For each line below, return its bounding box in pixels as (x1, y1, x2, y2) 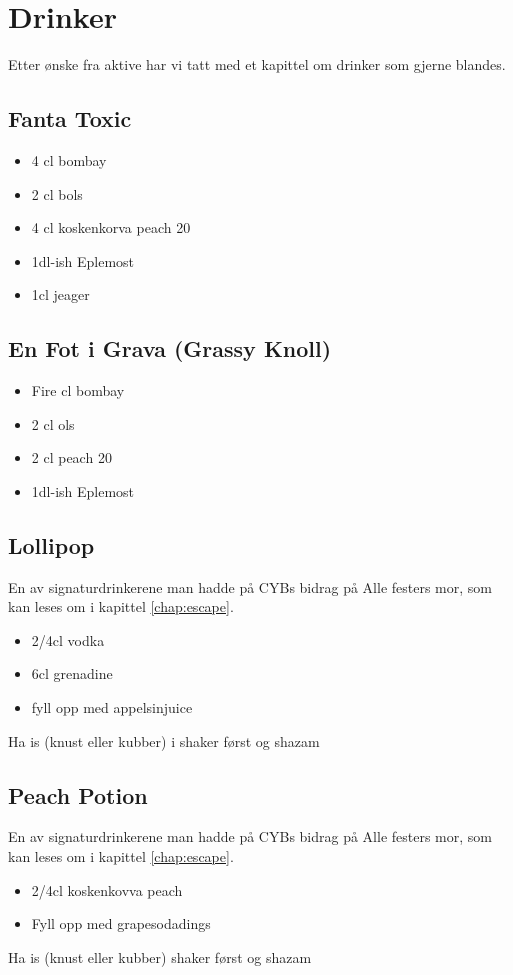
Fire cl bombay (31, 380, 125, 401)
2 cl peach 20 (31, 447, 112, 468)
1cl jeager (31, 284, 90, 305)
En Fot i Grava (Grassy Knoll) (8, 333, 332, 364)
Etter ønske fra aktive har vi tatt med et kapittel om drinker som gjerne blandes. (8, 54, 506, 75)
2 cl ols (31, 413, 75, 434)
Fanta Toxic (8, 103, 132, 134)
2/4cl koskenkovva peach (31, 879, 183, 900)
